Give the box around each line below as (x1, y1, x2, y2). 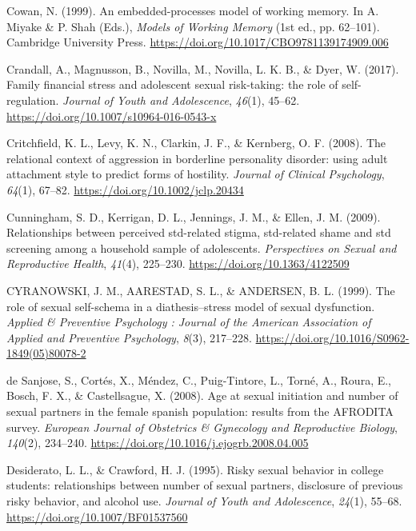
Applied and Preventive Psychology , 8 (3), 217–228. (6, 329, 252, 345)
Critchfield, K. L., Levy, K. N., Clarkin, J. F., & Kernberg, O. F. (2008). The (6, 134, 386, 151)
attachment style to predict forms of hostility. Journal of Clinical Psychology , (6, 166, 385, 182)
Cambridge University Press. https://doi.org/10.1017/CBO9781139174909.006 (6, 34, 389, 50)
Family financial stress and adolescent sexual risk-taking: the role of (6, 76, 338, 93)
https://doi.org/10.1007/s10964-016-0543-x (6, 107, 217, 124)
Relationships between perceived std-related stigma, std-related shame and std (6, 224, 391, 241)
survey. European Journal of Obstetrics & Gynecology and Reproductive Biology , (6, 418, 398, 435)
